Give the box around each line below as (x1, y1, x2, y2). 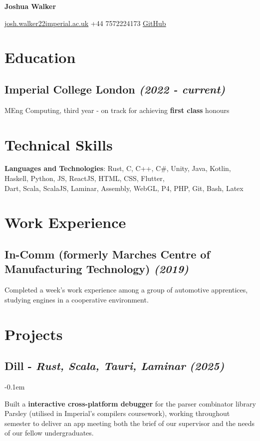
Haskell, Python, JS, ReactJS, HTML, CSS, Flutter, (4, 173, 165, 183)
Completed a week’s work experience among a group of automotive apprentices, (4, 284, 248, 295)
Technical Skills (4, 134, 113, 154)
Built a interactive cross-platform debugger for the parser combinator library (4, 398, 256, 408)
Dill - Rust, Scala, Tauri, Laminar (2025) (4, 358, 225, 373)
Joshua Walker (4, 1, 56, 11)
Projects (4, 323, 63, 344)
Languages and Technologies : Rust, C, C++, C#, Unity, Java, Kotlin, (4, 163, 231, 173)
